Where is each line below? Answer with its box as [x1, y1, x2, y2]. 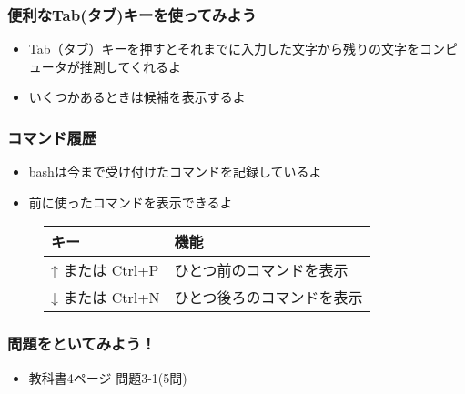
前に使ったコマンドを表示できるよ [28, 192, 233, 211]
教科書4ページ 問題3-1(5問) [28, 368, 187, 387]
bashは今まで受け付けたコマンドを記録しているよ [28, 162, 322, 181]
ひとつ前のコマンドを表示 [174, 259, 349, 281]
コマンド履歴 [7, 126, 97, 148]
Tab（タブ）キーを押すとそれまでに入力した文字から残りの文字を [28, 39, 420, 58]
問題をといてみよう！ [7, 332, 157, 355]
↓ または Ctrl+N [51, 287, 160, 308]
